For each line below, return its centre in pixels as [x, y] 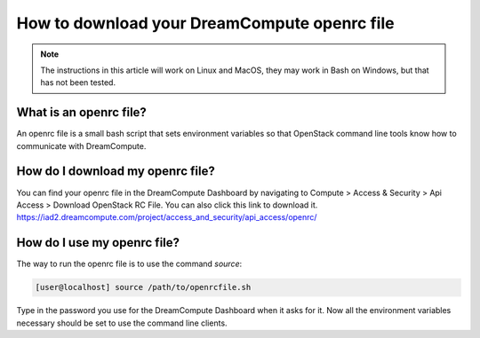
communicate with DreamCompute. [81, 145]
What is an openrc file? [81, 112]
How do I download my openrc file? [116, 172]
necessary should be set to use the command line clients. [122, 323]
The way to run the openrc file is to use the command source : [129, 264]
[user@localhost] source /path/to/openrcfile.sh [143, 287]
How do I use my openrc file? [98, 243]
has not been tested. [78, 83]
